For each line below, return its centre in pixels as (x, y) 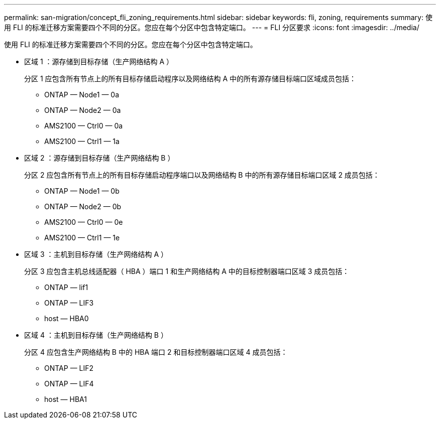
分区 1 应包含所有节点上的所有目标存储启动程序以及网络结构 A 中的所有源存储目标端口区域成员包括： (190, 79)
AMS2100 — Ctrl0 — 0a (84, 126)
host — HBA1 (66, 399)
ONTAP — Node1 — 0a (82, 95)
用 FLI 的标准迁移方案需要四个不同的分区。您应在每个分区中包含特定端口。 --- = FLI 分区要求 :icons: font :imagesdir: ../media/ (212, 27)
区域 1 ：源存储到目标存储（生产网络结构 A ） (99, 61)
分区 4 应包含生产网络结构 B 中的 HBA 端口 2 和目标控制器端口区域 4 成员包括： (156, 352)
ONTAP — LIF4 (69, 384)
